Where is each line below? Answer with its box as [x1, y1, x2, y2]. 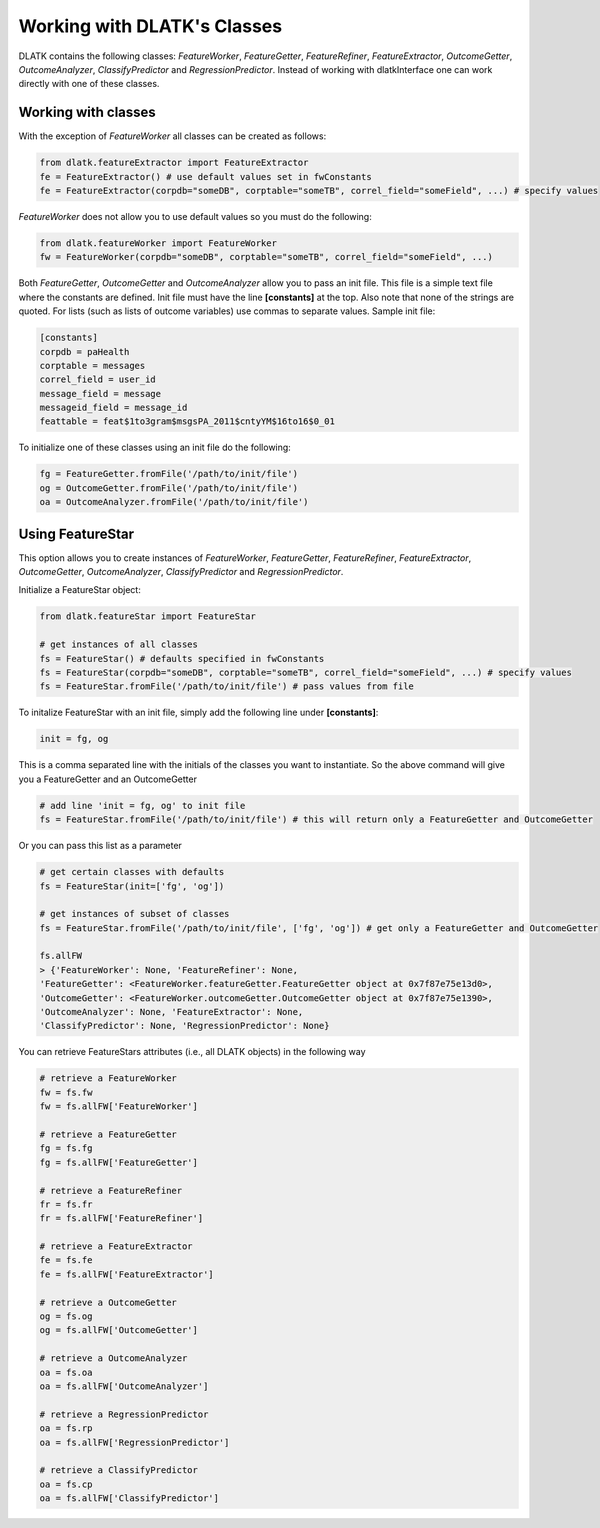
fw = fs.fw [39, 1086, 93, 1098]
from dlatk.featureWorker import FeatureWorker [39, 237, 277, 249]
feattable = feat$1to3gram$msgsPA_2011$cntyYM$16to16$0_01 [39, 416, 335, 427]
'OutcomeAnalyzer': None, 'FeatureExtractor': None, [39, 1006, 304, 1018]
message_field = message [39, 388, 162, 399]
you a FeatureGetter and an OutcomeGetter [18, 773, 197, 785]
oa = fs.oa [39, 1366, 93, 1378]
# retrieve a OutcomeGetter [39, 1296, 177, 1308]
